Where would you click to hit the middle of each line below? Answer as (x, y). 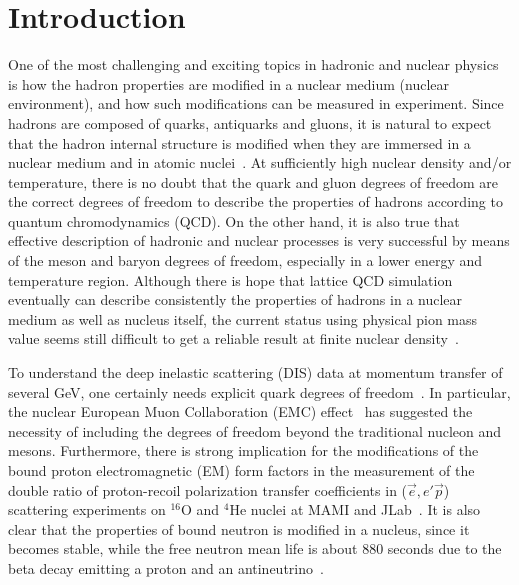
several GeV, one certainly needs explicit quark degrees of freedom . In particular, (259, 391)
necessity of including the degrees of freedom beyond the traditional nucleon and (255, 430)
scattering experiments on (87, 509)
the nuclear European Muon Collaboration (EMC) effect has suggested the (240, 411)
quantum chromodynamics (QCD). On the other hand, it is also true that (234, 220)
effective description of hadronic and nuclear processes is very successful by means (259, 240)
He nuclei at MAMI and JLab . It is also (355, 509)
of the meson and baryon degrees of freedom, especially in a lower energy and (245, 260)
